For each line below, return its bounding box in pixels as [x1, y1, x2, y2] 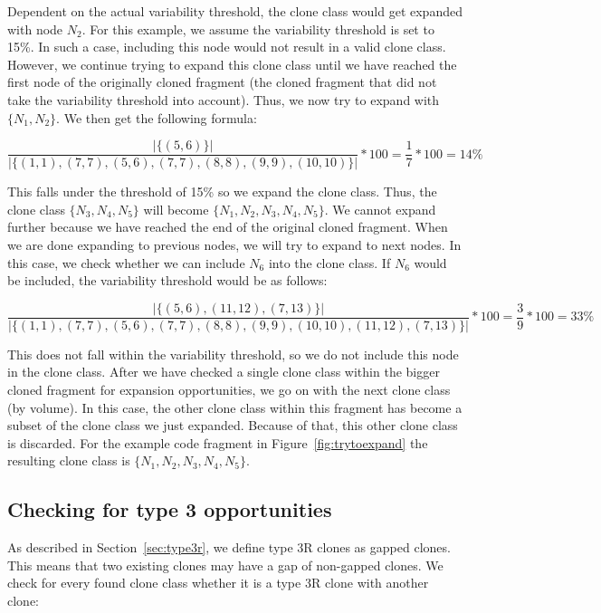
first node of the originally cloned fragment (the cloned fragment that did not [7, 72, 437, 91]
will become [143, 199, 209, 218]
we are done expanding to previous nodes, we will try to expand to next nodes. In [7, 235, 462, 254]
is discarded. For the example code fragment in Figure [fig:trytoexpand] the [7, 433, 428, 452]
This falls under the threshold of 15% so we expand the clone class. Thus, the [7, 182, 437, 201]
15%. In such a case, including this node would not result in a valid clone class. [7, 37, 446, 56]
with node [7, 19, 63, 38]
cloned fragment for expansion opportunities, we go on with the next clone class [7, 380, 451, 399]
